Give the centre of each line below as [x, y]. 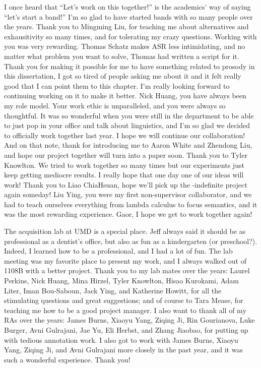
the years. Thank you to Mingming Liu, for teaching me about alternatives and [126, 26]
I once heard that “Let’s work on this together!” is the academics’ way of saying [127, 7]
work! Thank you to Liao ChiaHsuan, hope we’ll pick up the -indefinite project [126, 184]
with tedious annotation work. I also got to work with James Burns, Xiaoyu [121, 340]
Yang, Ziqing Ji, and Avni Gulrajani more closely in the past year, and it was [123, 350]
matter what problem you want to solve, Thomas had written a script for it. [122, 56]
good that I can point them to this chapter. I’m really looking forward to [117, 85]
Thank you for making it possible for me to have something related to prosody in [129, 66]
